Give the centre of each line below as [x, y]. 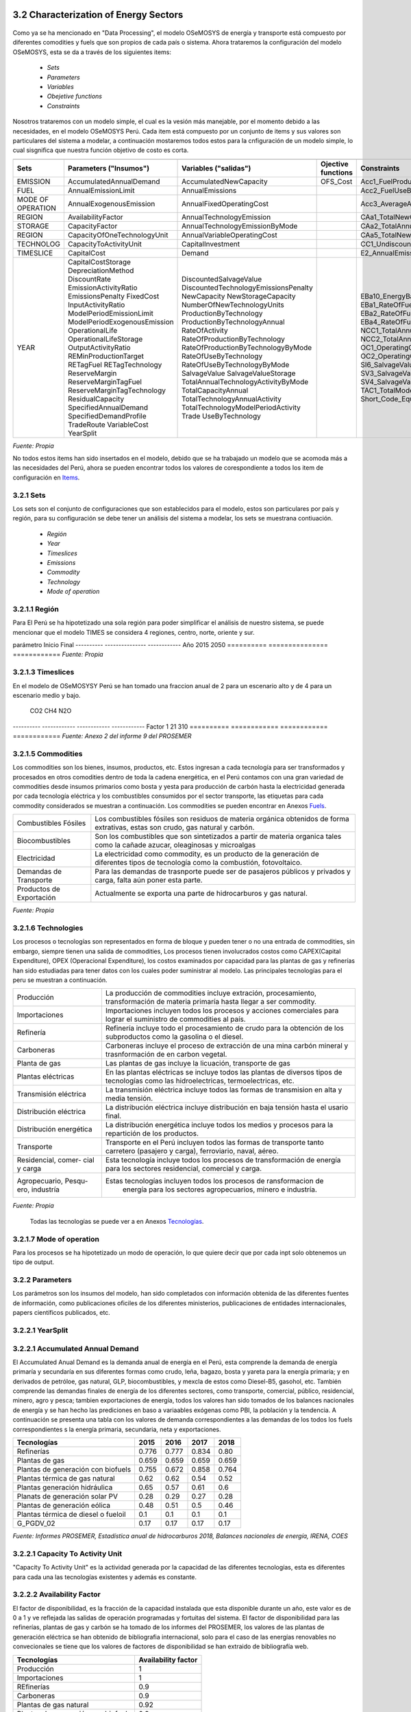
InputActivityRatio [96, 305]
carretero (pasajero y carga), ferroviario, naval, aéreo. [192, 1151]
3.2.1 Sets [29, 495]
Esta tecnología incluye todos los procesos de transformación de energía [223, 1160]
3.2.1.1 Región [36, 609]
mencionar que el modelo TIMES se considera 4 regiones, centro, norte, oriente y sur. [134, 632]
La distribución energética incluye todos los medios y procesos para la [219, 1125]
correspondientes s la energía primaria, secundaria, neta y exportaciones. [117, 1429]
